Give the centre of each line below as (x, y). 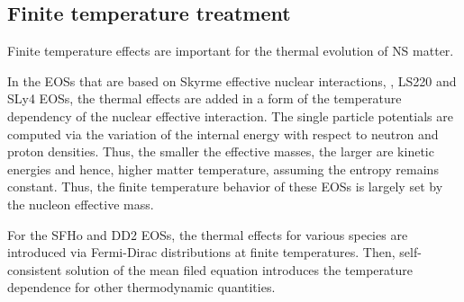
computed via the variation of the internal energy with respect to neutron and (223, 133)
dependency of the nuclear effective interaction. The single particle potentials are (230, 115)
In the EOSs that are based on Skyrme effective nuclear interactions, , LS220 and (232, 80)
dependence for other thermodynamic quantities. (141, 287)
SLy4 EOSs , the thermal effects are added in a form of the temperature (205, 98)
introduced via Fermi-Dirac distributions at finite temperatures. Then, (201, 252)
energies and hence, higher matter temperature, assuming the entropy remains (223, 169)
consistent (35, 269)
